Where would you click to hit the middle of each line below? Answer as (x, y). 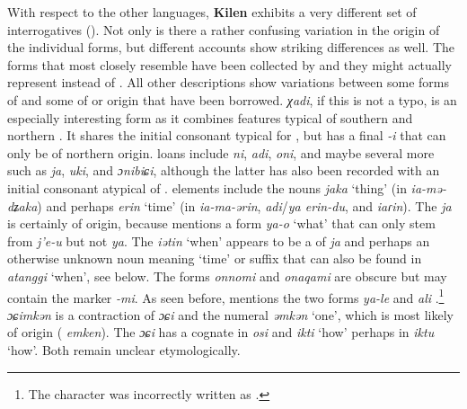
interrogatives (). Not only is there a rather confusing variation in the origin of (224, 29)
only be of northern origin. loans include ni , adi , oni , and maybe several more (221, 152)
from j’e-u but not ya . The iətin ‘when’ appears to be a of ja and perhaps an (219, 240)
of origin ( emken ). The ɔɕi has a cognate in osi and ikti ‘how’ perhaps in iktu (221, 332)
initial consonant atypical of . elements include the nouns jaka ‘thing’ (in (207, 187)
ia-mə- (428, 187)
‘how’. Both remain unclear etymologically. (124, 349)
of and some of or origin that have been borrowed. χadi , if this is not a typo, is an (232, 99)
